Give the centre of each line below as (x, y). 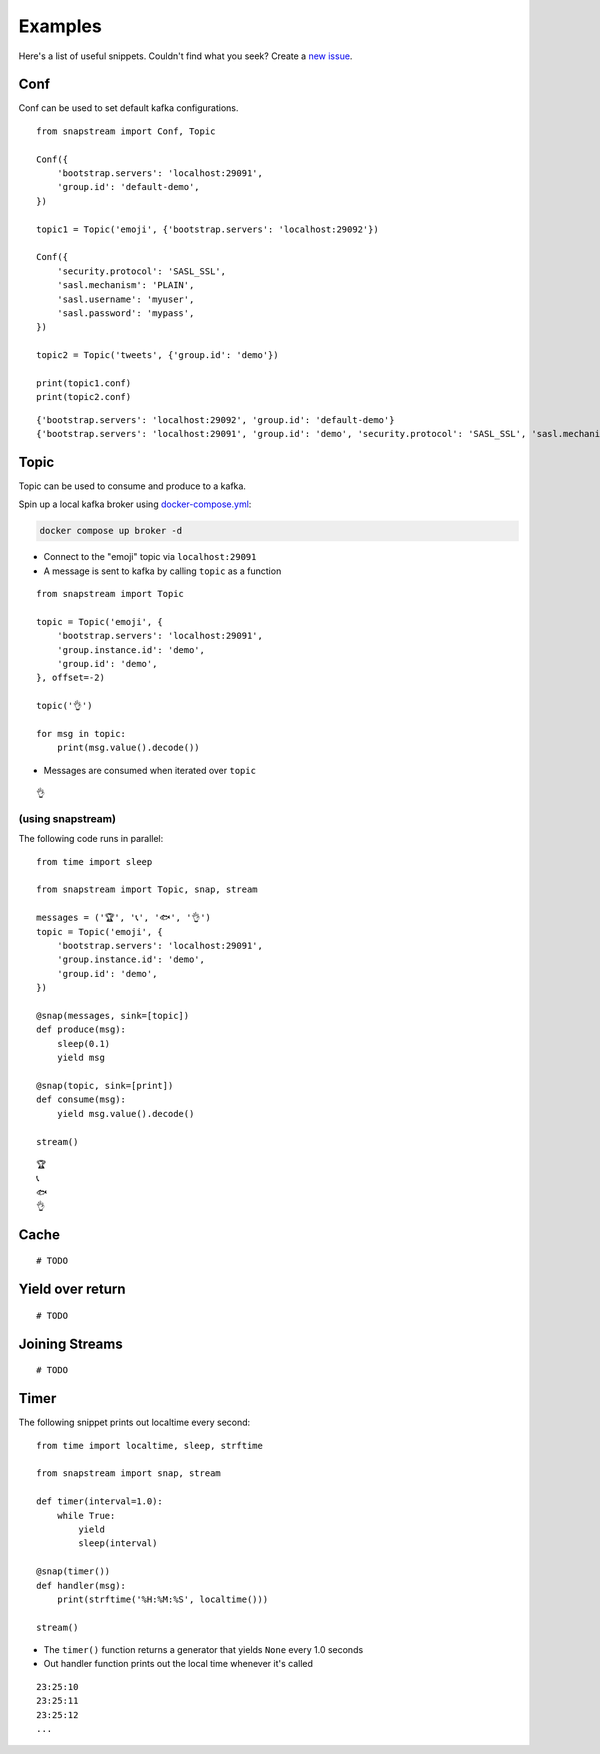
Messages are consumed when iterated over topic (150, 770)
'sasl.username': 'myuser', (125, 299)
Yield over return (72, 1289)
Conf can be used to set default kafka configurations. (128, 108)
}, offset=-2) (70, 678)
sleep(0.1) (83, 1043)
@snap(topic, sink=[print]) (105, 1085)
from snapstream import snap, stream (129, 1473)
